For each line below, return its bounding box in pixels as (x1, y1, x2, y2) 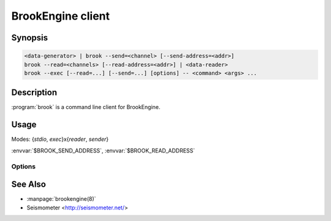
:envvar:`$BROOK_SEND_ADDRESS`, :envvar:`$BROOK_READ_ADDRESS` (11, 147, 196, 154)
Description (11, 88, 58, 98)
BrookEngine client (11, 9, 110, 23)
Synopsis (11, 32, 48, 43)
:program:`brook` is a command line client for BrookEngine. (11, 103, 161, 111)
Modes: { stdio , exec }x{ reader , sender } (11, 135, 109, 143)
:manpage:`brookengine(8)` (26, 195, 96, 203)
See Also (11, 179, 46, 190)
